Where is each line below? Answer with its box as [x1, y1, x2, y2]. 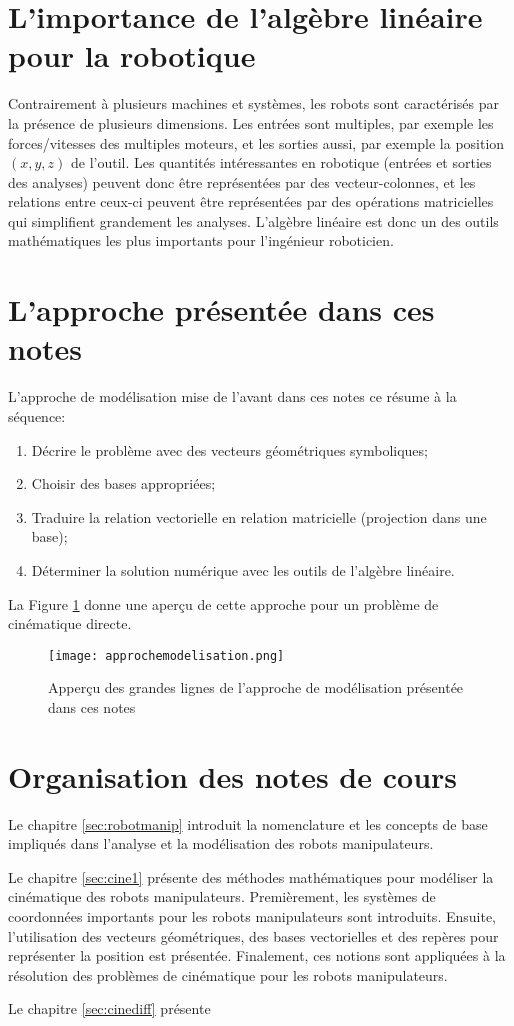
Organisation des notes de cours [8, 755, 458, 796]
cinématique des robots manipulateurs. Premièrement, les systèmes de [8, 886, 436, 907]
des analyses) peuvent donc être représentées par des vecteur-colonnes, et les [8, 171, 476, 192]
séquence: [8, 405, 66, 426]
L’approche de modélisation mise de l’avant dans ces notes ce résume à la [8, 386, 457, 407]
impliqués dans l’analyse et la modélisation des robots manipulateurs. [8, 833, 434, 854]
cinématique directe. [8, 613, 132, 634]
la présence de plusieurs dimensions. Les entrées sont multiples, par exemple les [8, 112, 494, 133]
